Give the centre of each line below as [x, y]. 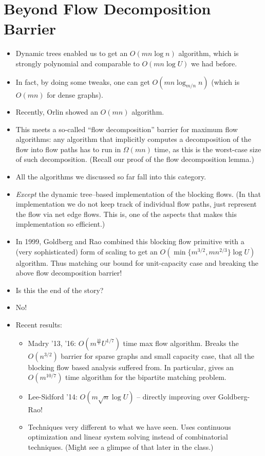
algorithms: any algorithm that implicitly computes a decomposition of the [133, 139]
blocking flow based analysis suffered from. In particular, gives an [131, 367]
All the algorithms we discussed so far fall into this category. [111, 177]
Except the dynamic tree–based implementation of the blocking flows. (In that [138, 194]
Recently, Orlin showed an [57, 112]
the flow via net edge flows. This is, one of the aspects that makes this [126, 214]
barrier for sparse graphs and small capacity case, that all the [157, 355]
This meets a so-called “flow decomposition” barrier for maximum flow [127, 129]
